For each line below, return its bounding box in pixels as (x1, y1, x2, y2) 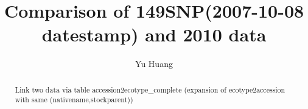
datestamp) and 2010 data (41, 22, 267, 47)
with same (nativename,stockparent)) (15, 94, 133, 105)
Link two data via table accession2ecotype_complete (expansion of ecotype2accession (15, 84, 285, 94)
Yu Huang (135, 57, 173, 70)
